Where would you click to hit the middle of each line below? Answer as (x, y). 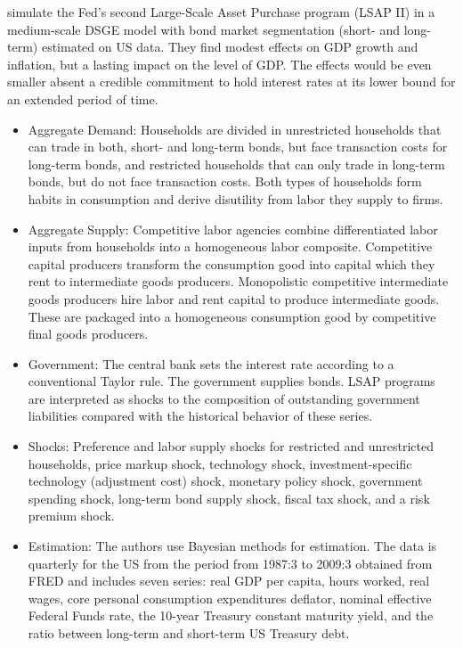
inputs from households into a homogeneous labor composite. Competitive (230, 246)
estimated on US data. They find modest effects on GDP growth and (230, 47)
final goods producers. (88, 334)
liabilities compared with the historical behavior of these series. (200, 416)
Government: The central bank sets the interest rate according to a (211, 363)
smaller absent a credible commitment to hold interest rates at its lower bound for (231, 82)
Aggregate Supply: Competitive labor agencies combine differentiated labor (233, 229)
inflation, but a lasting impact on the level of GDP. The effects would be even (219, 64)
